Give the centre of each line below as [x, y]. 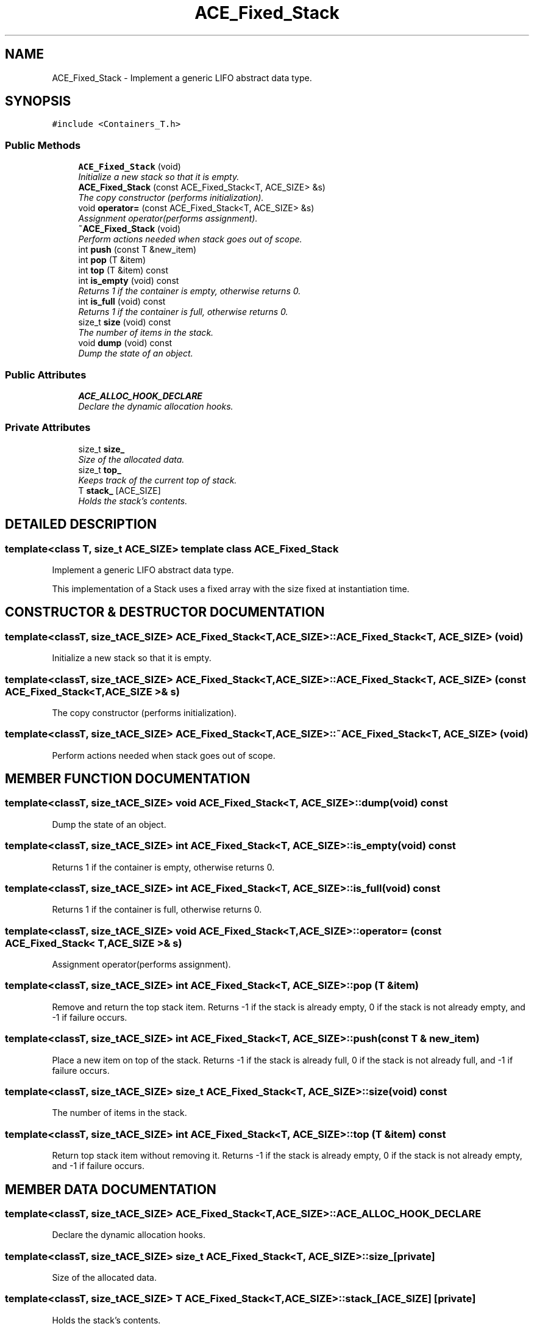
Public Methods [43, 145]
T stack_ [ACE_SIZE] [119, 490]
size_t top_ [100, 469]
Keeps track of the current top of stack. [158, 480]
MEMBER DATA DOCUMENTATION [111, 1189]
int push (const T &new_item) [137, 250]
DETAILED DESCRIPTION [81, 524]
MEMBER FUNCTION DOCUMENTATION [128, 779]
